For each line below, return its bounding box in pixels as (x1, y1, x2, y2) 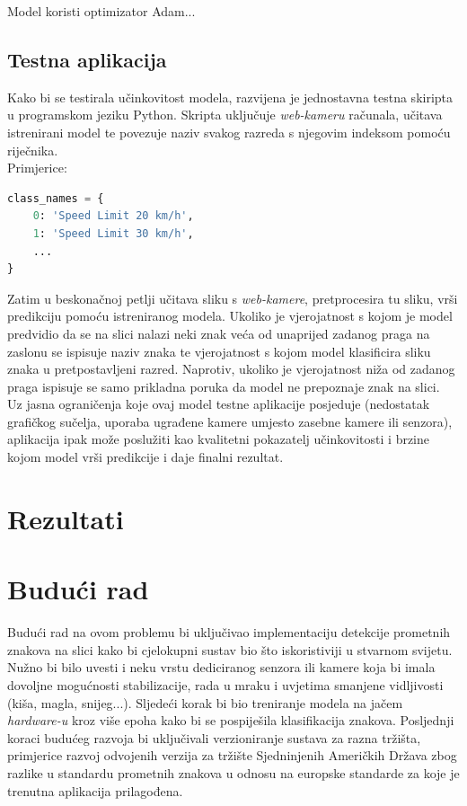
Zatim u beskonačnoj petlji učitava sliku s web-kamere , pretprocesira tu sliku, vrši (7, 288, 458, 307)
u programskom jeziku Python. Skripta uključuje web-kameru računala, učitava (7, 105, 443, 124)
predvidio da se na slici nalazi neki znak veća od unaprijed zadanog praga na (7, 323, 430, 342)
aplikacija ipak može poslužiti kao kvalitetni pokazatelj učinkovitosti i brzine (7, 430, 430, 448)
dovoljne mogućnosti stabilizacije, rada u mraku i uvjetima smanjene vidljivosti (7, 675, 444, 694)
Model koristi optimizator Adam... (7, 2, 196, 20)
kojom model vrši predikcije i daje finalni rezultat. (7, 447, 284, 466)
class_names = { (7, 191, 104, 205)
